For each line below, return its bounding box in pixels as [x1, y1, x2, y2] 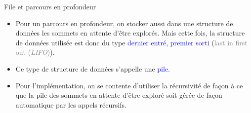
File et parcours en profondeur [4, 1, 96, 11]
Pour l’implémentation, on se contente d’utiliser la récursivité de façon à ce [15, 80, 243, 90]
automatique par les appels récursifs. [15, 99, 126, 110]
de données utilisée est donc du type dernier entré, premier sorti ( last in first [15, 37, 248, 47]
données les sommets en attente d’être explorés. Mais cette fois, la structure [15, 28, 245, 38]
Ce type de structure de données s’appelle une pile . [15, 63, 170, 74]
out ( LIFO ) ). [15, 47, 55, 57]
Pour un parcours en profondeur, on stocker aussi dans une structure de [15, 18, 233, 28]
